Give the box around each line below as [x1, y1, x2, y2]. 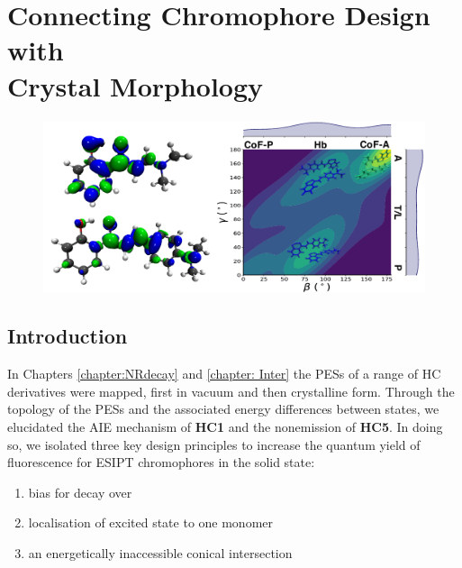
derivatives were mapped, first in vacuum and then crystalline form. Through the [7, 381, 455, 400]
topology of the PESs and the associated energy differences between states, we [7, 399, 439, 418]
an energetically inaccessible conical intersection [28, 543, 293, 562]
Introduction [7, 322, 128, 350]
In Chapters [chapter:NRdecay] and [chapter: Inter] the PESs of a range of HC [7, 364, 441, 383]
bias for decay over [28, 482, 132, 501]
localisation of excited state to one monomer [28, 513, 274, 532]
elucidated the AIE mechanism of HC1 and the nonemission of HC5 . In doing [7, 417, 443, 435]
